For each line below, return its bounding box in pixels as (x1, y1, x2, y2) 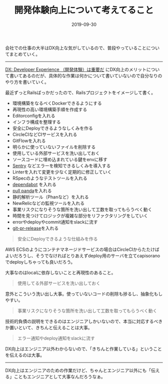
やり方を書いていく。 (5, 78, 49, 85)
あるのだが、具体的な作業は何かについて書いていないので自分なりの (22, 72, 162, 78)
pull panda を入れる (12, 187, 52, 193)
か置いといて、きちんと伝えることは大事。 (5, 324, 92, 330)
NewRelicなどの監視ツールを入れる (12, 200, 85, 206)
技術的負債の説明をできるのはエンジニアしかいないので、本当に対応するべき (5, 318, 163, 324)
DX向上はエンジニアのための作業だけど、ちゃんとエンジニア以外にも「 (5, 367, 151, 373)
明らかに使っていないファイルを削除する (12, 143, 96, 150)
